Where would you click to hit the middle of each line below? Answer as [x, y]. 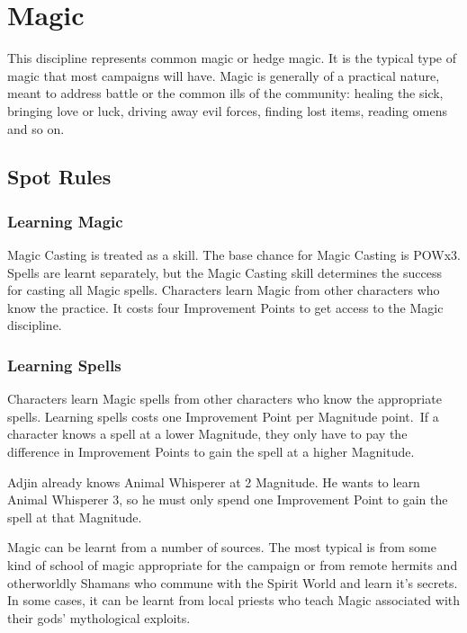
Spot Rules [59, 177]
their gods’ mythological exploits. [99, 617]
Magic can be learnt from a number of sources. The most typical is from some [222, 547]
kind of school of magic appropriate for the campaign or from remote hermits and [233, 565]
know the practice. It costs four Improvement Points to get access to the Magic [225, 307]
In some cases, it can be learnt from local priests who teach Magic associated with [234, 600]
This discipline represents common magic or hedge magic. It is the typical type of [232, 58]
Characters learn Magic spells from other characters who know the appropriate [225, 399]
